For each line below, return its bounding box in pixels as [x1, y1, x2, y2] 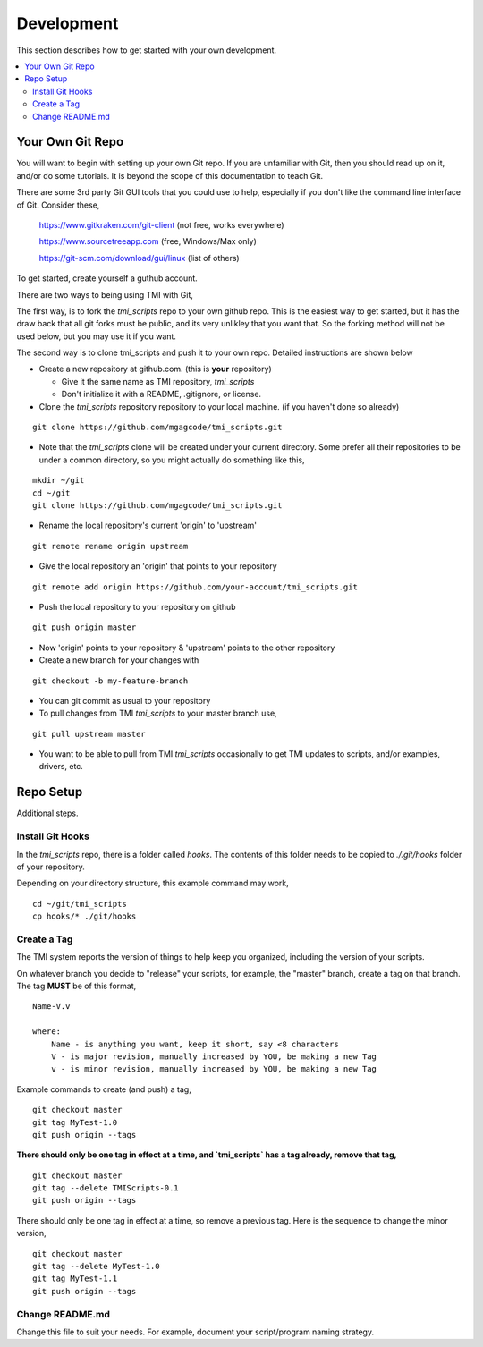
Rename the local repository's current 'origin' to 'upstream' [38, 520, 257, 531]
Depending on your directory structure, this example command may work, [16, 877, 290, 889]
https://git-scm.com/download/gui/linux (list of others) [38, 252, 241, 263]
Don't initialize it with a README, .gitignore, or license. [61, 389, 262, 400]
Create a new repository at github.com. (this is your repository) [38, 363, 272, 375]
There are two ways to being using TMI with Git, [16, 289, 194, 300]
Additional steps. [16, 808, 80, 818]
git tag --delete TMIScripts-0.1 [32, 1183, 179, 1193]
